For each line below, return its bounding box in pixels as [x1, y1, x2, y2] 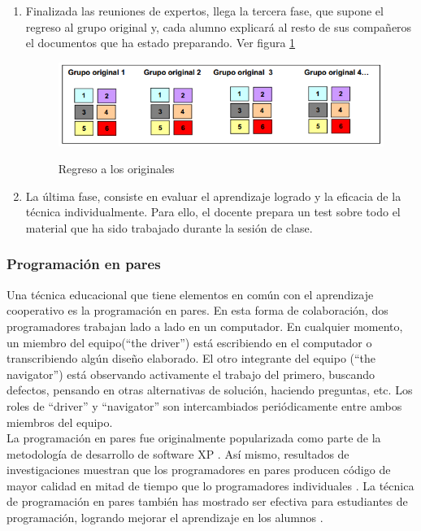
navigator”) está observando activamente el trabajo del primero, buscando [7, 365, 375, 382]
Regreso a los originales [58, 160, 175, 177]
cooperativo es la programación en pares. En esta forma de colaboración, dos [7, 302, 388, 319]
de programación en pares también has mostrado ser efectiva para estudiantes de [7, 493, 408, 510]
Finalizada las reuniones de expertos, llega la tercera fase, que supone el [25, 2, 384, 19]
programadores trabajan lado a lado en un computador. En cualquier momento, [7, 317, 403, 334]
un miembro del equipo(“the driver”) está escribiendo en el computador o [7, 333, 372, 350]
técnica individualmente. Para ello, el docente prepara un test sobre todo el [25, 203, 401, 220]
